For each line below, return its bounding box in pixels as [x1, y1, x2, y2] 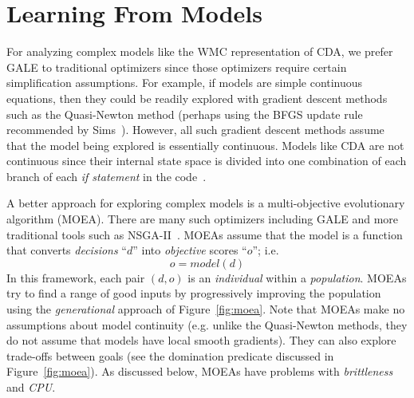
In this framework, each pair [6, 269, 145, 286]
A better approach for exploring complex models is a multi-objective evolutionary [6, 195, 405, 211]
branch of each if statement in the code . [6, 167, 207, 184]
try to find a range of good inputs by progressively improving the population [6, 285, 381, 301]
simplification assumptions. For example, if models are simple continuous [6, 74, 363, 91]
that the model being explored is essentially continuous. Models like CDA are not [6, 136, 404, 153]
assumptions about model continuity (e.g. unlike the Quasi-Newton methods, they [6, 316, 408, 333]
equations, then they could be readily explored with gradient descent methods [6, 89, 388, 106]
